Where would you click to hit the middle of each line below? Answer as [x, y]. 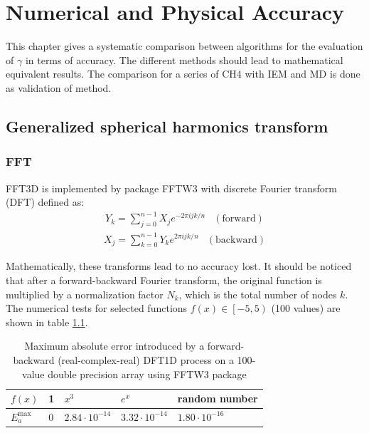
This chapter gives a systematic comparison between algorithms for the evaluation [184, 46]
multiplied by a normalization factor [85, 294]
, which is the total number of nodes [258, 294]
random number [218, 398]
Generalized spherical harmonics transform [167, 126]
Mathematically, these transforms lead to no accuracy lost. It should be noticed [179, 266]
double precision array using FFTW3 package [147, 374]
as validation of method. [59, 87]
